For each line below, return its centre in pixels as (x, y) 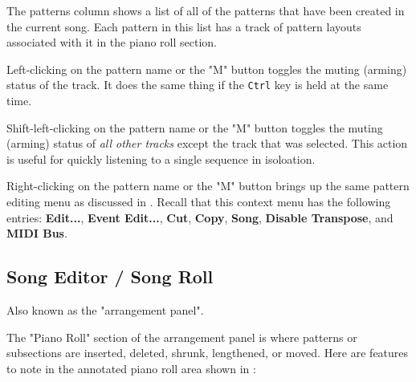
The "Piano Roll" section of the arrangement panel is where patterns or (182, 337)
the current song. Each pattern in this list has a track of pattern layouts (184, 26)
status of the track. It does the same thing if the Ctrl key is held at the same (198, 85)
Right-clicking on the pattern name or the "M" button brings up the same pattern (208, 186)
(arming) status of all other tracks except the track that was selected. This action (207, 143)
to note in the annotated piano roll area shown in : (131, 368)
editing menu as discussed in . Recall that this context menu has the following (199, 201)
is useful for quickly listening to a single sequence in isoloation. (161, 158)
